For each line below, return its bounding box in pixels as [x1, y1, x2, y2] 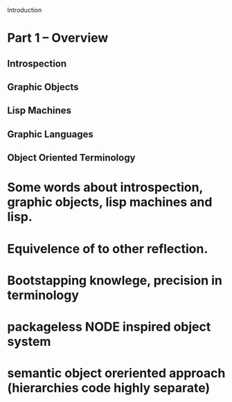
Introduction [7, 6, 42, 14]
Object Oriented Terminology [7, 152, 136, 164]
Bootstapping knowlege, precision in [7, 272, 223, 288]
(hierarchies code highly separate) [7, 381, 211, 396]
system [7, 333, 51, 349]
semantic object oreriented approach [7, 365, 226, 381]
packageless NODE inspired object [7, 319, 211, 335]
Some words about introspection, [7, 180, 203, 195]
